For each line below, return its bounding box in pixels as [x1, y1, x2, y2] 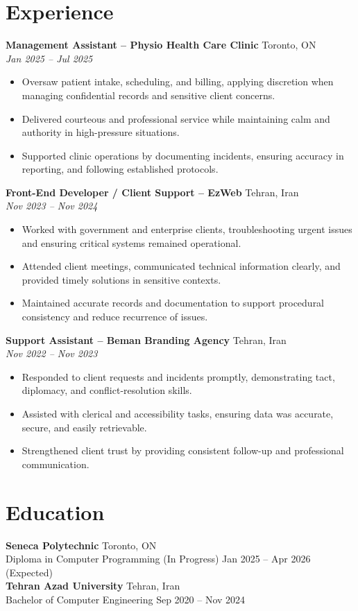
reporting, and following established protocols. [22, 162, 219, 176]
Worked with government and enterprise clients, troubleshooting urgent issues [22, 222, 352, 236]
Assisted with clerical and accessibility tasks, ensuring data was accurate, [22, 406, 334, 420]
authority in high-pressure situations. [22, 125, 180, 139]
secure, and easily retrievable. [22, 420, 147, 434]
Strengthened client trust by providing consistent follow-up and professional [22, 443, 344, 458]
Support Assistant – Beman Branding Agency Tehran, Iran [6, 332, 287, 347]
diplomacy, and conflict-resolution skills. [22, 383, 192, 397]
